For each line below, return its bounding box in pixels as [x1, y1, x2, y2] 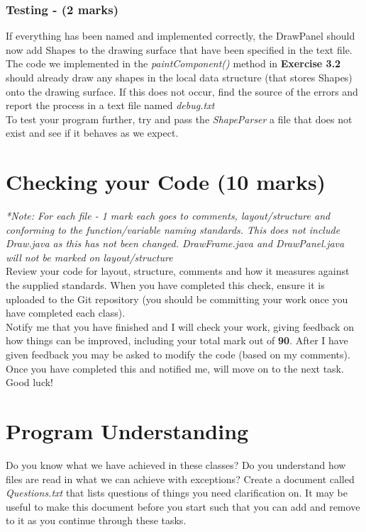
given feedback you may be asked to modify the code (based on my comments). [6, 347, 350, 362]
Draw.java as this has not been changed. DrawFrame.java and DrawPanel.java [6, 236, 345, 251]
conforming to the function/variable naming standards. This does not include [6, 222, 340, 237]
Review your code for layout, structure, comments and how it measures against [6, 264, 350, 278]
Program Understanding [6, 417, 249, 445]
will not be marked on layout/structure [6, 249, 173, 264]
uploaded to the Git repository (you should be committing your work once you [6, 291, 348, 306]
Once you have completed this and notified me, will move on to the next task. [6, 361, 344, 375]
